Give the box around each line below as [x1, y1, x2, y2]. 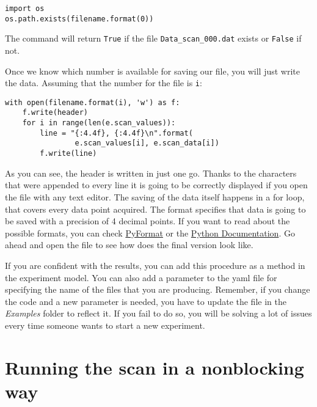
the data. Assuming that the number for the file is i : [5, 76, 202, 89]
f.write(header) [22, 108, 89, 117]
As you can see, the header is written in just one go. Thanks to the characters [5, 166, 297, 179]
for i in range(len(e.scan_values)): [22, 119, 176, 128]
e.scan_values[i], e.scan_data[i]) [75, 139, 219, 148]
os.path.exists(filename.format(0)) [5, 14, 154, 23]
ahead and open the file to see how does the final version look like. [5, 238, 253, 251]
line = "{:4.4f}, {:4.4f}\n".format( [40, 128, 193, 137]
